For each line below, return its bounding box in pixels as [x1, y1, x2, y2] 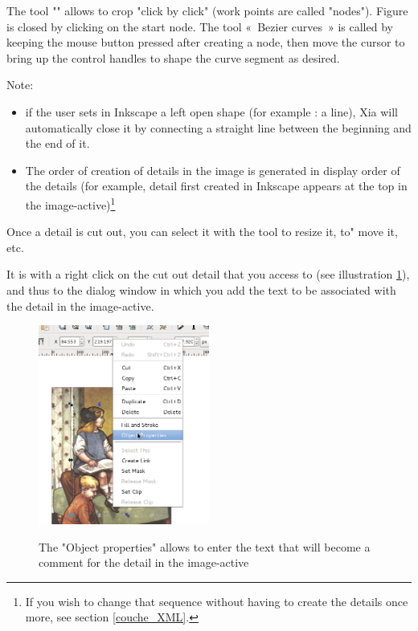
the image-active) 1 [25, 193, 116, 213]
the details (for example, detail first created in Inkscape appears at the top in [25, 177, 408, 194]
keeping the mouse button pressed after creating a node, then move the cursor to [6, 34, 405, 51]
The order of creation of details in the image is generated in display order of [25, 161, 400, 178]
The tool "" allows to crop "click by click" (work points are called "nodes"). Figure [6, 2, 408, 18]
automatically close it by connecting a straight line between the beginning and [25, 119, 412, 136]
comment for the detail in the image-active [39, 554, 249, 571]
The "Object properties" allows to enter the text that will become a [39, 538, 371, 555]
